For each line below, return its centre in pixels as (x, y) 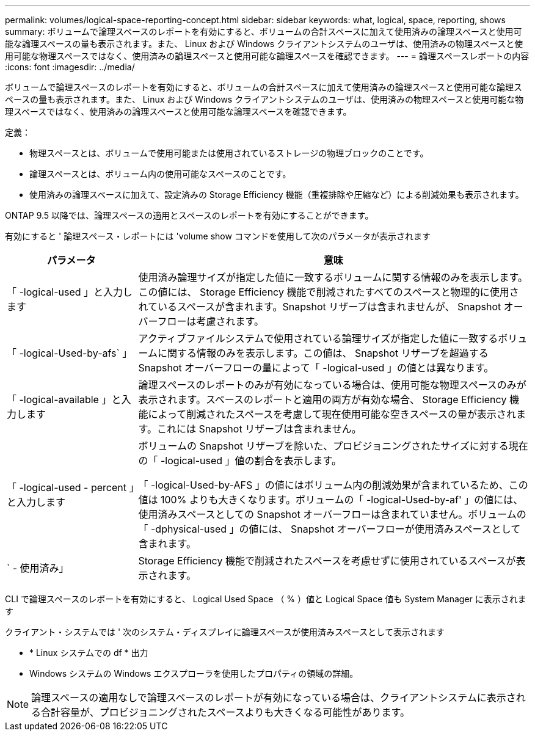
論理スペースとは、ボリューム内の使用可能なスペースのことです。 (160, 174)
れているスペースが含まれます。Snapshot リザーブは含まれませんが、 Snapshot (320, 307)
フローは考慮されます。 (210, 321)
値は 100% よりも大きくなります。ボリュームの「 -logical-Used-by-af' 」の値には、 (331, 500)
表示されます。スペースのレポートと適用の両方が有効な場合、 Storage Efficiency (322, 399)
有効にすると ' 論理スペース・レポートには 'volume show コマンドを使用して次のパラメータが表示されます (218, 236)
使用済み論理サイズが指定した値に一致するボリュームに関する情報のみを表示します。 (333, 277)
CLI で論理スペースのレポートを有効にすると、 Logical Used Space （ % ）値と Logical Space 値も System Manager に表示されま (266, 599)
